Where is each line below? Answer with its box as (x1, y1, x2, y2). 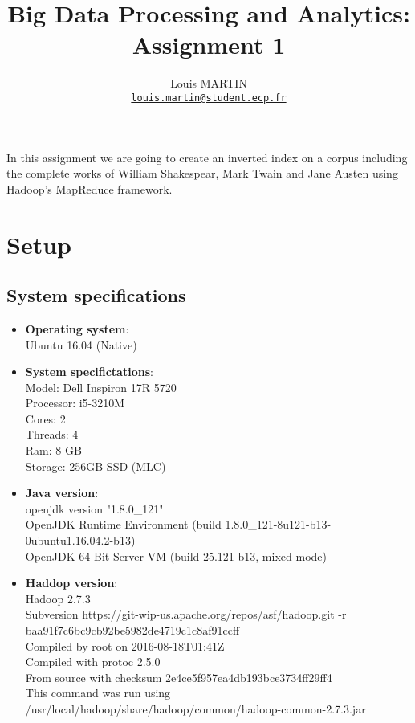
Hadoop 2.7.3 (25, 590, 91, 607)
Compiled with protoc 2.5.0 (25, 653, 161, 670)
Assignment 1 (132, 28, 286, 61)
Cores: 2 (25, 410, 66, 427)
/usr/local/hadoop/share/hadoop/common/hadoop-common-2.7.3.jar (25, 700, 366, 717)
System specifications (6, 283, 186, 308)
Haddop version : (25, 574, 118, 591)
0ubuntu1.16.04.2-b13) (25, 532, 136, 549)
